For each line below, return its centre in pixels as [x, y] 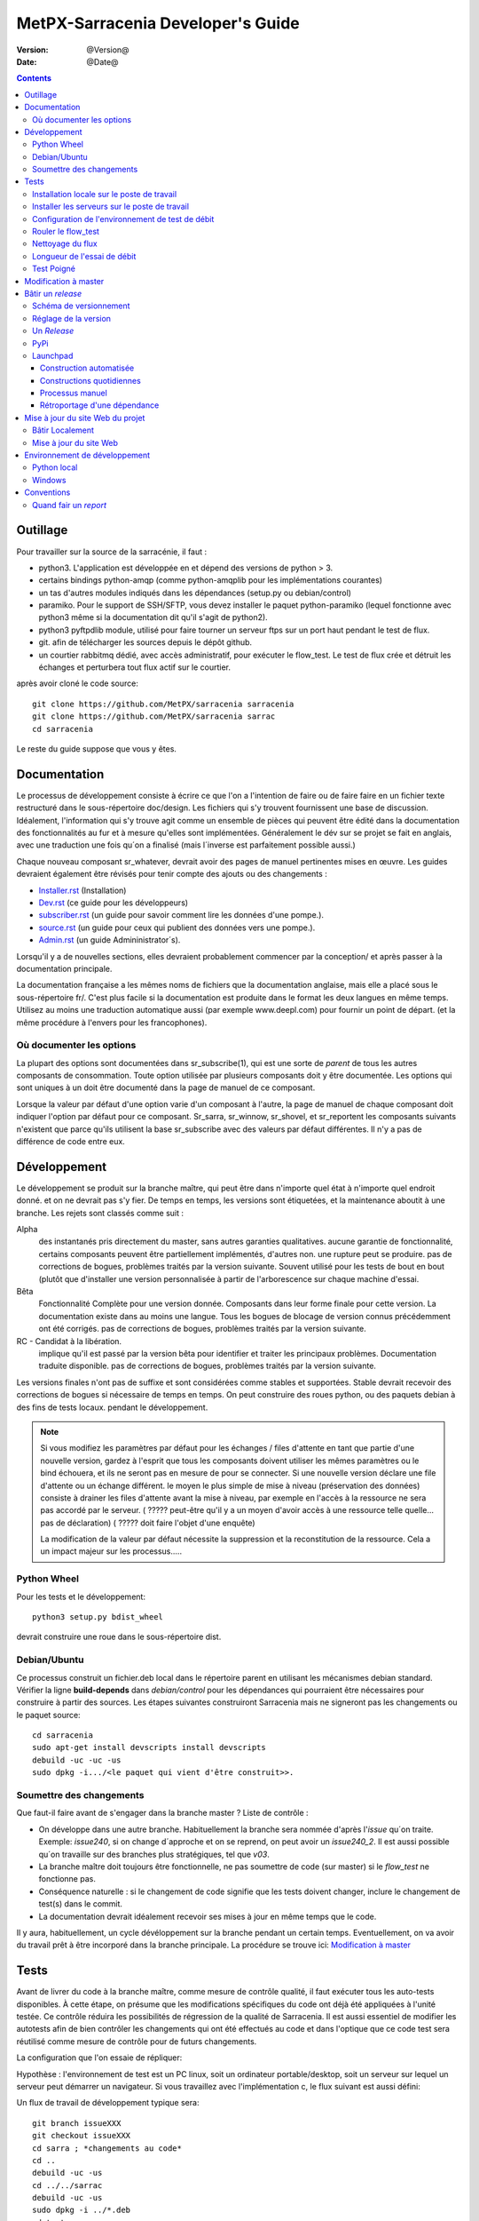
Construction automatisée [87, 368]
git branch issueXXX [77, 2123]
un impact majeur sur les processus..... [111, 1551]
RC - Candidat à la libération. [69, 1341]
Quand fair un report [69, 505]
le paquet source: [48, 1715]
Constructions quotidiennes [90, 380]
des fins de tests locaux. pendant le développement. [112, 1407]
